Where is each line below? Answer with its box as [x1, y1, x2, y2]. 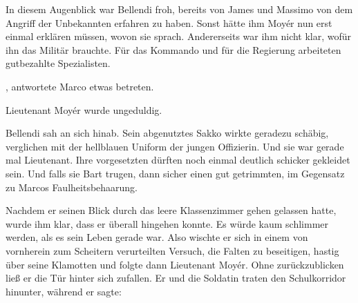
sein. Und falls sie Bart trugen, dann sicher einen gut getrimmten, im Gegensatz [6, 166, 345, 180]
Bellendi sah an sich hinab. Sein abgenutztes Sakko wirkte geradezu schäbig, [6, 126, 329, 140]
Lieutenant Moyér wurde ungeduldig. [6, 102, 162, 117]
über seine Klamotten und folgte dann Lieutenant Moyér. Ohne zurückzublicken [6, 257, 344, 271]
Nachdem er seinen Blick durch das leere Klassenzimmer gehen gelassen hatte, [6, 203, 337, 217]
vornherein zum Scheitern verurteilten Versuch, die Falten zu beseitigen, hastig [6, 243, 339, 257]
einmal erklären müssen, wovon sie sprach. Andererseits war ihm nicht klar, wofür [6, 29, 352, 43]
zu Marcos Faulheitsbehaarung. [6, 179, 138, 194]
